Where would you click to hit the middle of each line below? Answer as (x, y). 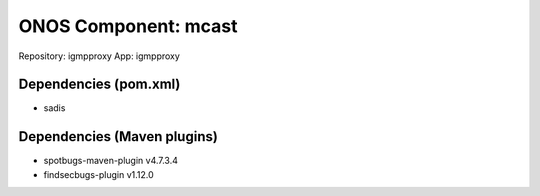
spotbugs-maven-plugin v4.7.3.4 (111, 161)
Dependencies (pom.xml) (99, 84)
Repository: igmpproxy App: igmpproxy (99, 56)
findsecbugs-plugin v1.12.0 (98, 174)
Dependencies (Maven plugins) (118, 136)
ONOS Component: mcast (128, 26)
